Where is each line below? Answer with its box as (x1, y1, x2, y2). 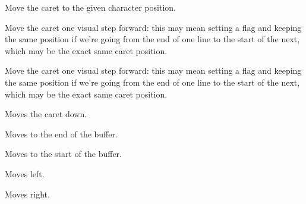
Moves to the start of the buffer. (5, 147, 122, 160)
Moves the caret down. (5, 108, 87, 120)
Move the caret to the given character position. (5, 1, 176, 13)
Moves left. (5, 167, 45, 180)
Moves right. (5, 187, 50, 200)
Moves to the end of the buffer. (5, 127, 118, 140)
